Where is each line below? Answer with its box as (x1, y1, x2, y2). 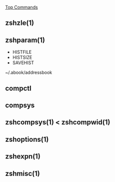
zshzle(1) (5, 19, 34, 27)
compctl (5, 84, 31, 92)
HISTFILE (12, 49, 32, 55)
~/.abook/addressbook (5, 70, 52, 76)
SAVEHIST (12, 60, 34, 66)
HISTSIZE (12, 55, 32, 61)
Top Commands (5, 5, 38, 10)
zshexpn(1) (5, 152, 41, 161)
